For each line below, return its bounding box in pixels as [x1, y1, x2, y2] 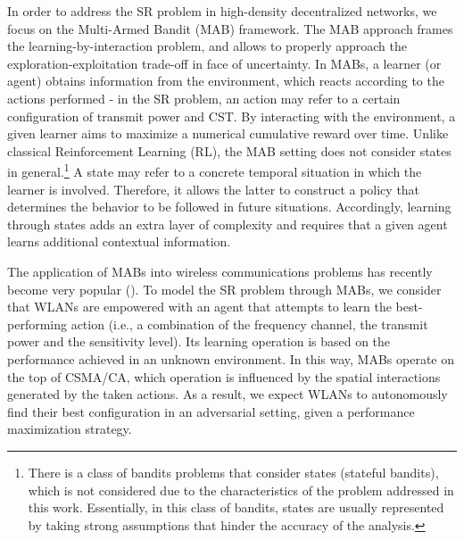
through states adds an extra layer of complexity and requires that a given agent [7, 214, 448, 233]
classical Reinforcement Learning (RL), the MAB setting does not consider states [7, 141, 452, 160]
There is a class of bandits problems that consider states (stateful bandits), [28, 462, 439, 481]
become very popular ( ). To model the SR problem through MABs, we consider [7, 279, 442, 298]
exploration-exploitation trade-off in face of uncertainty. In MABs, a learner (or [7, 54, 442, 72]
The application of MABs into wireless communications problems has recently [7, 262, 433, 280]
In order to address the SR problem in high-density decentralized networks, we [7, 2, 437, 20]
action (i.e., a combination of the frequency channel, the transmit [70, 314, 428, 333]
